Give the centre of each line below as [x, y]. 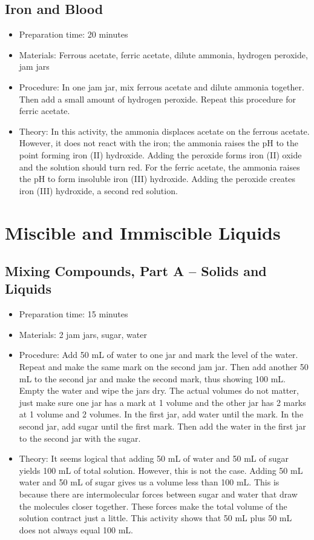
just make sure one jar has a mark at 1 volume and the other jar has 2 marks [162, 402]
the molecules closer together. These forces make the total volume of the [153, 506]
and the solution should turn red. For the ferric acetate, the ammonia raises [159, 167]
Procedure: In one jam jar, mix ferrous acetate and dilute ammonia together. [162, 86]
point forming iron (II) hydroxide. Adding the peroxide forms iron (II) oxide [160, 154]
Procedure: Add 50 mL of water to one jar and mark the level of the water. [159, 355]
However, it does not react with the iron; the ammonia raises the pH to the [159, 143]
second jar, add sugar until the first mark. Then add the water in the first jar [162, 426]
